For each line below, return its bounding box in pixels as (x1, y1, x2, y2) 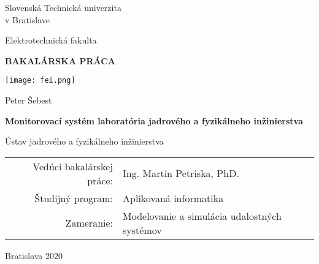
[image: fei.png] (5, 76, 75, 85)
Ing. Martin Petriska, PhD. (123, 166, 239, 181)
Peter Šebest (5, 94, 52, 107)
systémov (123, 222, 162, 237)
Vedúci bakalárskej (33, 159, 113, 173)
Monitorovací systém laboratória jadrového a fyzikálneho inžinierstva (5, 114, 304, 127)
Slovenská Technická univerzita (5, 1, 121, 13)
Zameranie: (65, 216, 113, 230)
